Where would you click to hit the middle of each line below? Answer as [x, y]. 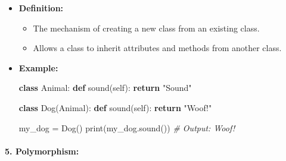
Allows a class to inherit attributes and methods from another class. [157, 48]
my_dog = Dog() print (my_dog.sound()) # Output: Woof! [127, 127]
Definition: [41, 8]
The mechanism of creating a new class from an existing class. [146, 28]
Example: [38, 67]
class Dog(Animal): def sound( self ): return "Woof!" [115, 107]
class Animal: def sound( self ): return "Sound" [105, 88]
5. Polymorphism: [42, 151]
